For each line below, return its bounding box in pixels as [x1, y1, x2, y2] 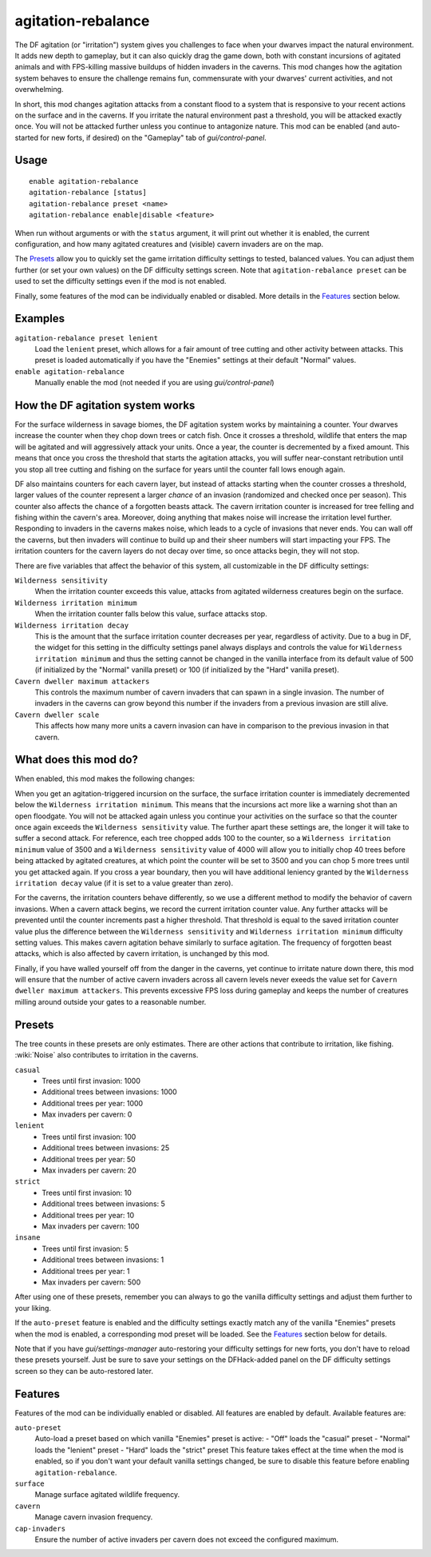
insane [14, 1233, 41, 1242]
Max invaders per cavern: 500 [42, 1277, 141, 1287]
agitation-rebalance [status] [29, 188, 148, 197]
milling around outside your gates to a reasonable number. [14, 997, 207, 1006]
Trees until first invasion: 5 [42, 1244, 129, 1253]
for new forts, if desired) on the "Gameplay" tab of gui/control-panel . [40, 133, 267, 142]
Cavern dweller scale [14, 710, 100, 719]
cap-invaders [14, 1523, 66, 1533]
